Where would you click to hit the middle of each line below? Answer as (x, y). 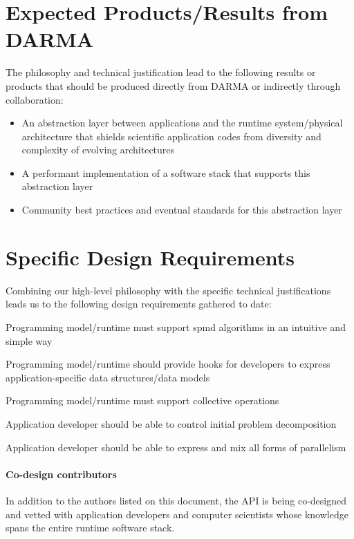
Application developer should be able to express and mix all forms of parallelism (176, 447)
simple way (29, 340)
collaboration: (35, 99)
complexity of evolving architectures (98, 150)
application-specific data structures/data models (108, 377)
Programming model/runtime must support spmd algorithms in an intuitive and (176, 327)
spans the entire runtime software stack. (90, 528)
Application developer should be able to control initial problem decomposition (171, 423)
